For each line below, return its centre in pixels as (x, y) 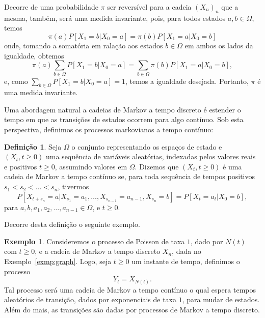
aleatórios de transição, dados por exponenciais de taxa (90, 299)
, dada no (187, 251)
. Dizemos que (157, 166)
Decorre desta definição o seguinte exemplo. (72, 224)
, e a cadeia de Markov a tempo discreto (98, 251)
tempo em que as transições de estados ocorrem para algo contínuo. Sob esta (124, 119)
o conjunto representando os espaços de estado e (147, 146)
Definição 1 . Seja (33, 146)
